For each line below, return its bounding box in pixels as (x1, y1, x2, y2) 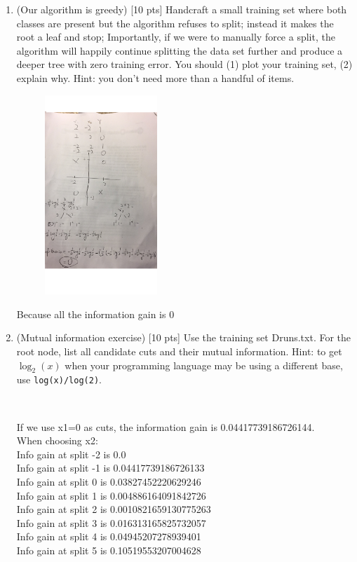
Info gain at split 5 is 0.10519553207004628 (16, 542, 201, 557)
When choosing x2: (16, 433, 98, 448)
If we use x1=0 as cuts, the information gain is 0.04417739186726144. (16, 419, 315, 434)
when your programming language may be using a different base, (65, 357, 343, 372)
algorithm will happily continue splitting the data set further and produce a (16, 43, 343, 57)
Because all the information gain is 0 (16, 306, 175, 321)
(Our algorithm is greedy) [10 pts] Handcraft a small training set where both (16, 2, 347, 16)
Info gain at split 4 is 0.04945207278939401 (16, 529, 201, 544)
